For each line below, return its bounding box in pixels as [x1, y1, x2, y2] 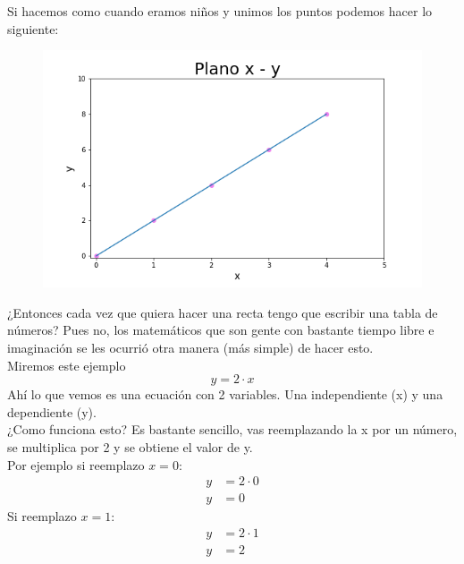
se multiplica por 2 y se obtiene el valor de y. [7, 437, 253, 456]
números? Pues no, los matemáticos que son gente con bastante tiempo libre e [7, 320, 434, 339]
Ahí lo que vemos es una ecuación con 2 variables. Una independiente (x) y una [7, 385, 443, 404]
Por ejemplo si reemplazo [7, 455, 145, 474]
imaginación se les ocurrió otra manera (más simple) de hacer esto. [7, 338, 374, 356]
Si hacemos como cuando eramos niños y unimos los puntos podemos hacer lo [7, 2, 433, 20]
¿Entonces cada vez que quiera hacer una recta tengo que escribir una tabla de [7, 303, 438, 321]
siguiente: [7, 19, 59, 38]
